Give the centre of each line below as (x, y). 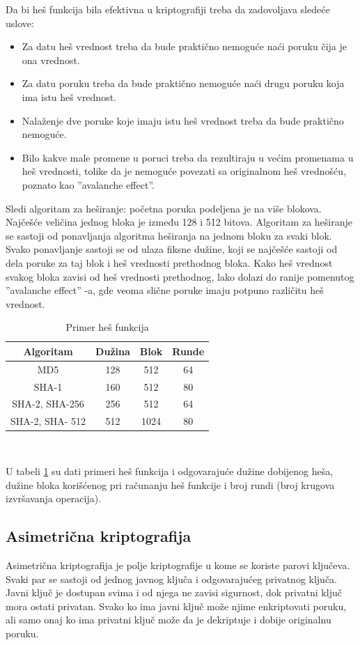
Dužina (113, 351)
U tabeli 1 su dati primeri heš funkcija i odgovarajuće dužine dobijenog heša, (170, 471)
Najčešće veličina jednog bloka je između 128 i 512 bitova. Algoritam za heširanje (179, 222)
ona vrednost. (51, 60)
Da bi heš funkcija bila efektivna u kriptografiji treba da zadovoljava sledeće (168, 9)
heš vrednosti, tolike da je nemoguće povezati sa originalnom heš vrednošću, (184, 171)
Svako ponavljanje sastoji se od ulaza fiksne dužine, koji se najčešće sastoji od (172, 249)
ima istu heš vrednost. (69, 96)
